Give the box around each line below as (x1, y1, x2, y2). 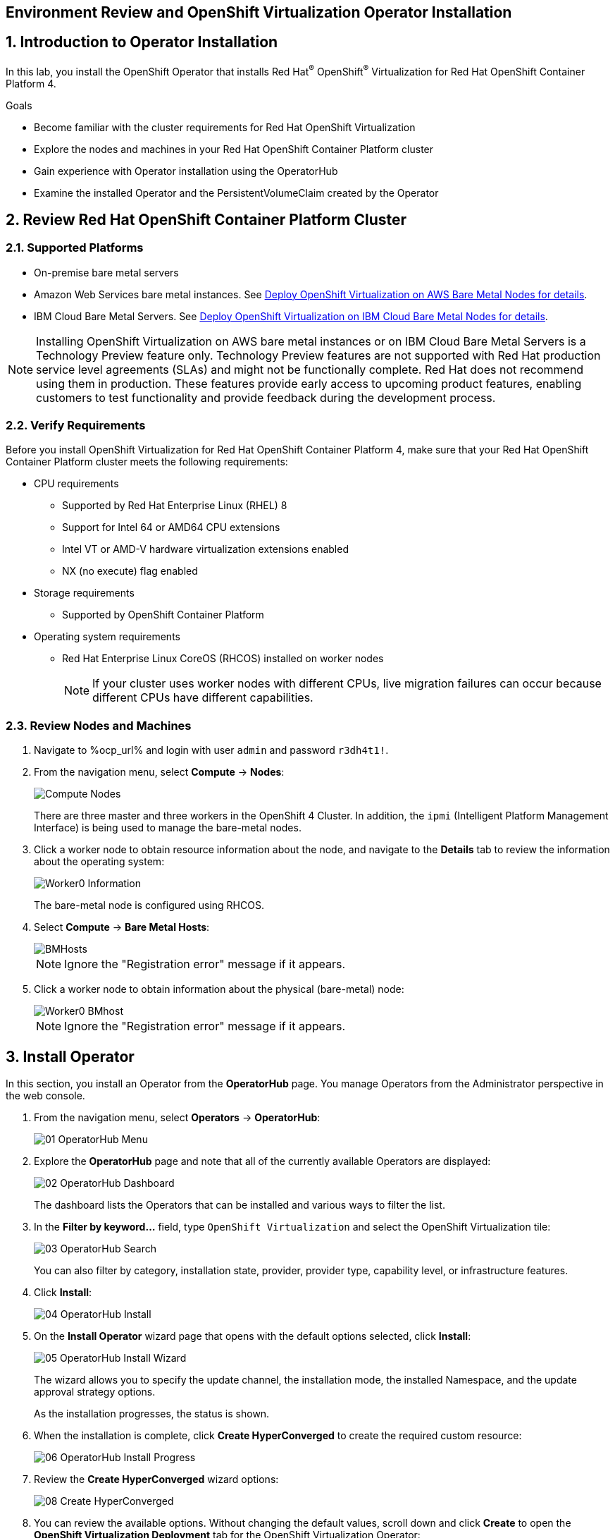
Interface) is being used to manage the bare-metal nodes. (34, 822, 302, 834)
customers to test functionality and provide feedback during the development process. (36, 390, 496, 405)
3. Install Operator (6, 1047, 135, 1066)
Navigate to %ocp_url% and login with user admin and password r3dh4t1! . (34, 744, 389, 757)
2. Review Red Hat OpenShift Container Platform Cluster (6, 210, 407, 228)
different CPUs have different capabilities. (92, 690, 313, 705)
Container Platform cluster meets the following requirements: (6, 456, 288, 468)
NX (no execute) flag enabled (62, 565, 198, 578)
